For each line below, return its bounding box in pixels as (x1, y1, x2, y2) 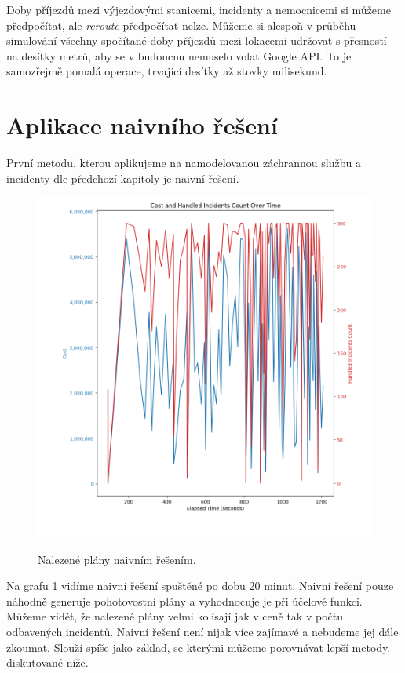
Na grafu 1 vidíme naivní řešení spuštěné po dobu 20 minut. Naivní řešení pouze (6, 577, 394, 594)
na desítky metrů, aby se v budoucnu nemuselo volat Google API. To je (6, 47, 352, 64)
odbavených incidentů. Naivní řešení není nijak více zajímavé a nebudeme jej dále (6, 624, 399, 639)
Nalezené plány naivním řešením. (38, 551, 196, 567)
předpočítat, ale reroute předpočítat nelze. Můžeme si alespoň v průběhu (6, 16, 356, 33)
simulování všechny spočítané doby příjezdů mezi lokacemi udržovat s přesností (6, 32, 387, 49)
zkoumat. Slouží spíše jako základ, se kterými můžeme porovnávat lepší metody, (6, 638, 391, 655)
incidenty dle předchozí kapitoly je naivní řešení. (6, 169, 239, 186)
